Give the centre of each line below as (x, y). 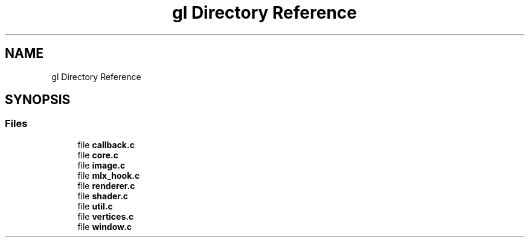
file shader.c (103, 196)
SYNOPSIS (38, 100)
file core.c (98, 155)
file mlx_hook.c (109, 175)
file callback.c (106, 144)
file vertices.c (106, 216)
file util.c (95, 206)
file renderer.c (106, 185)
